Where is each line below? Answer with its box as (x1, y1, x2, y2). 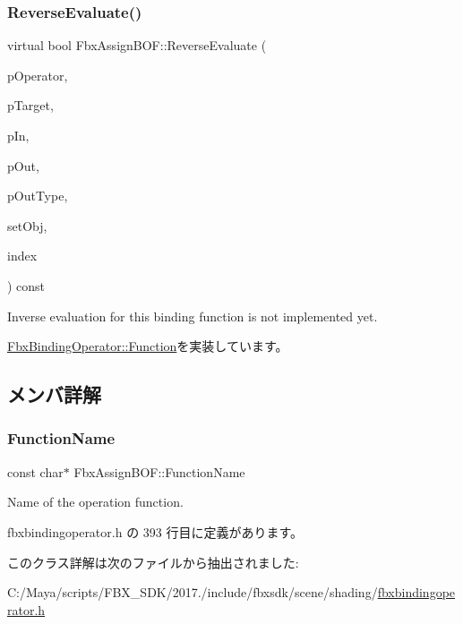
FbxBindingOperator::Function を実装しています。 (7, 337, 288, 355)
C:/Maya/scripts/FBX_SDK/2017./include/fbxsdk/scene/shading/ (7, 583, 378, 602)
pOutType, (7, 186, 68, 205)
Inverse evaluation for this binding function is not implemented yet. (7, 306, 378, 325)
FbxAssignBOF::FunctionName (73, 462, 245, 481)
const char (7, 462, 64, 481)
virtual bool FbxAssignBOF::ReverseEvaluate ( (7, 36, 267, 55)
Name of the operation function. (7, 492, 184, 511)
